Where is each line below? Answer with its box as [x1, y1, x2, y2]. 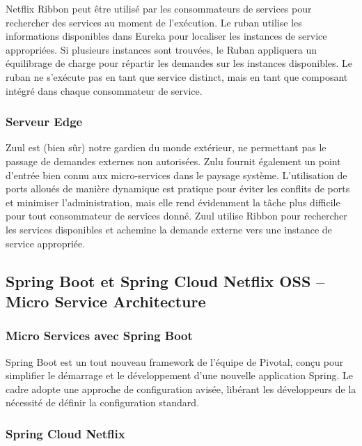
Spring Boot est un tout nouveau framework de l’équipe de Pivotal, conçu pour [6, 354, 344, 369]
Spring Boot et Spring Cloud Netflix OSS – [6, 270, 325, 291]
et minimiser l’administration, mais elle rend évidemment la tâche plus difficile [6, 194, 340, 209]
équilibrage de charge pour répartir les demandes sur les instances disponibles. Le [6, 56, 353, 70]
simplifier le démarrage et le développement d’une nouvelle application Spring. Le [6, 368, 353, 383]
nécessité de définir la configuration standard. [6, 395, 200, 410]
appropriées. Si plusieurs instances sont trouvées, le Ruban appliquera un [6, 42, 317, 56]
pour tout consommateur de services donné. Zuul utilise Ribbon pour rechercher [6, 208, 347, 223]
